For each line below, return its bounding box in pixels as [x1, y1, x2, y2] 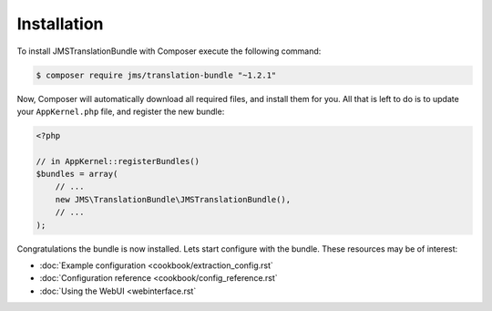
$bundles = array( [36, 169, 118, 180]
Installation [16, 14, 104, 34]
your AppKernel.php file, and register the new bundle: [16, 106, 225, 117]
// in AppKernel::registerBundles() [36, 156, 200, 166]
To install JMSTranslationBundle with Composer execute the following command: [16, 46, 322, 57]
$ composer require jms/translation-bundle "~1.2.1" [36, 69, 277, 80]
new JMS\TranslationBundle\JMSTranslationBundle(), [55, 194, 292, 204]
